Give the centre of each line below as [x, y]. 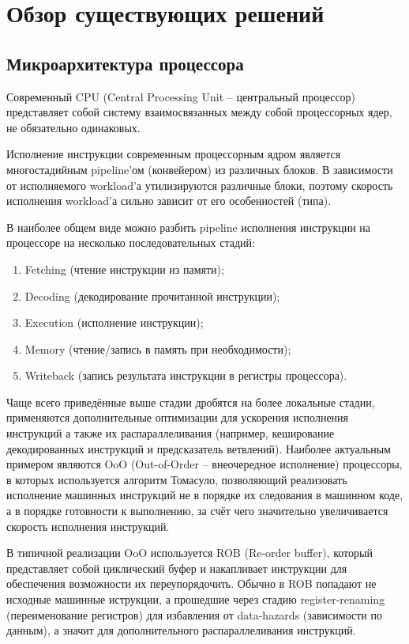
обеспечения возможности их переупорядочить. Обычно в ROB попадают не [191, 583]
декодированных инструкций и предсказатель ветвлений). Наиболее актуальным [199, 448]
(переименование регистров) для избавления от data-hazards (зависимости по [194, 614]
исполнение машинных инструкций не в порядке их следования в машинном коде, [205, 495]
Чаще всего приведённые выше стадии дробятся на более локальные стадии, [191, 402]
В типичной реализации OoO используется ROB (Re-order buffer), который [189, 553]
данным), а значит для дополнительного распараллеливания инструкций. [181, 630]
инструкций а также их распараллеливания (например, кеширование [171, 433]
